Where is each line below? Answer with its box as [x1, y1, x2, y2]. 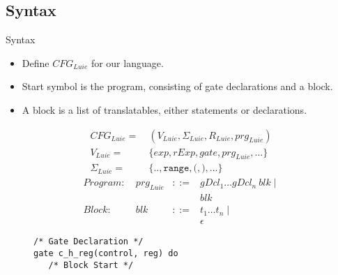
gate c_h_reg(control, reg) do [33, 248, 178, 259]
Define [22, 55, 49, 70]
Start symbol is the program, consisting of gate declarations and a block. [22, 79, 333, 94]
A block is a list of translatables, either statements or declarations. [22, 102, 307, 117]
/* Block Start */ [48, 260, 134, 270]
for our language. [91, 55, 164, 70]
